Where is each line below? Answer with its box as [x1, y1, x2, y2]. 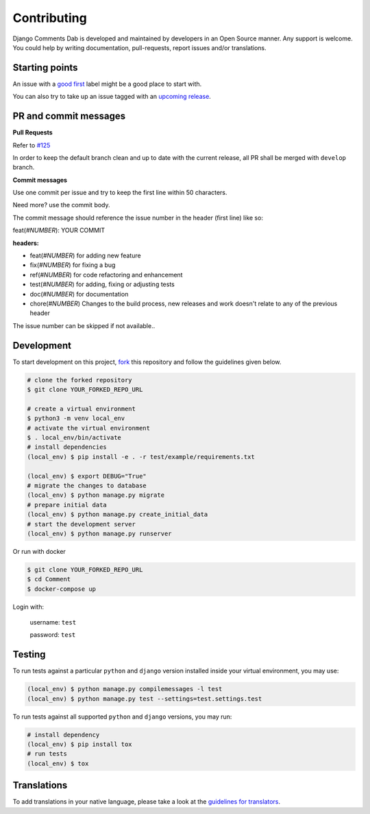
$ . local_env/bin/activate [27, 434, 121, 442]
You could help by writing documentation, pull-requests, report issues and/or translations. [12, 43, 267, 51]
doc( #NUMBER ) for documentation [29, 290, 129, 298]
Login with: [12, 603, 45, 611]
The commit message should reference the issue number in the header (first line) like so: [12, 213, 264, 222]
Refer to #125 [12, 141, 51, 149]
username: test [29, 618, 77, 627]
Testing [12, 649, 46, 660]
